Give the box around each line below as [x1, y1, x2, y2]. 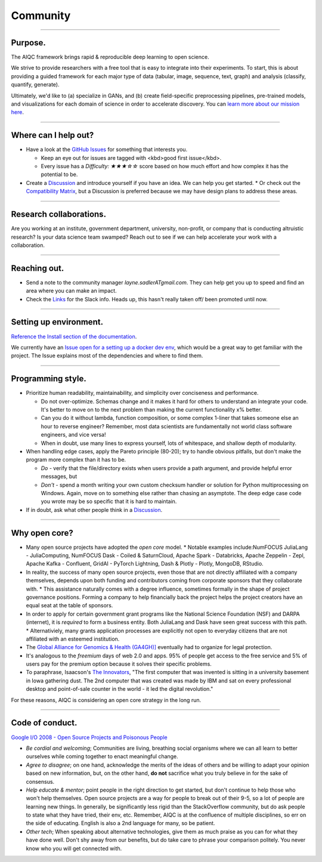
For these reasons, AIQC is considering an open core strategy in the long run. [11, 696, 202, 703]
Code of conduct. [11, 718, 78, 728]
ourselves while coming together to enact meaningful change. [26, 753, 178, 760]
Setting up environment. [11, 317, 104, 328]
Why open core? [11, 528, 74, 538]
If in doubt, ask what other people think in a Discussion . [26, 506, 163, 513]
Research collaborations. [11, 209, 107, 220]
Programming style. [11, 373, 86, 384]
